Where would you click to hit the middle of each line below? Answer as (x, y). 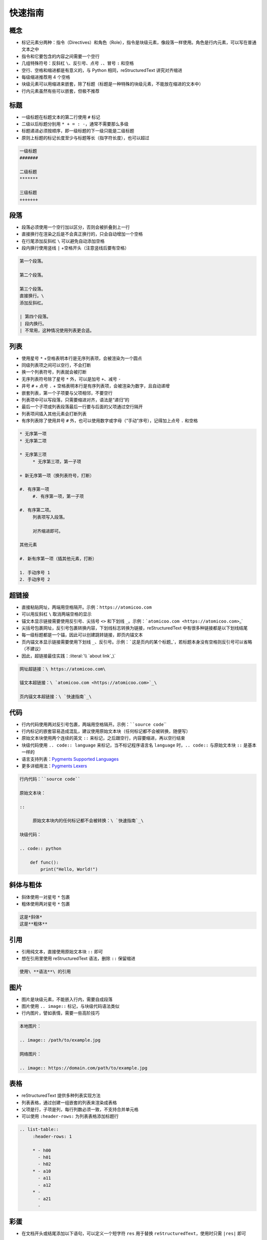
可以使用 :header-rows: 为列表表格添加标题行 (70, 1116)
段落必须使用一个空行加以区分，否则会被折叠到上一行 (76, 227)
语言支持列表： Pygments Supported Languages (70, 759)
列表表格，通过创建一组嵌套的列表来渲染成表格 (69, 1102)
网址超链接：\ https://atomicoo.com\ (63, 669)
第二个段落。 (33, 275)
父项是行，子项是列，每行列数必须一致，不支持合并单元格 (80, 1110)
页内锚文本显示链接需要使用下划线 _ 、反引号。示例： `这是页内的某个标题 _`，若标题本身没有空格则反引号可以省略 (137, 642)
